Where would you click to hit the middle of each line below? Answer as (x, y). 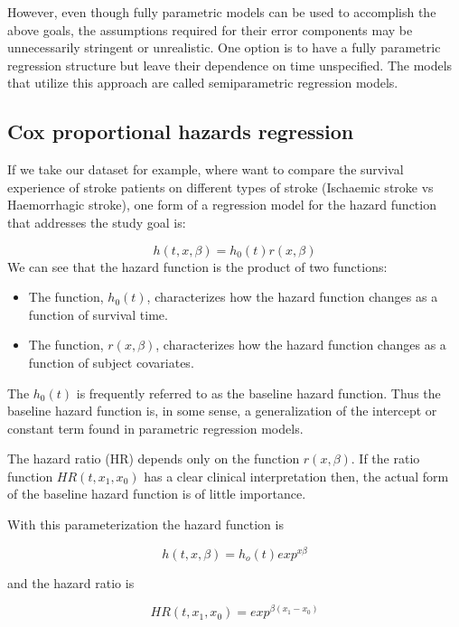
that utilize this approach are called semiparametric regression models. (203, 83)
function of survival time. (98, 314)
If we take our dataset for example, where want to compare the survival (206, 169)
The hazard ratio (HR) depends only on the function (154, 459)
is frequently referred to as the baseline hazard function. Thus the (258, 393)
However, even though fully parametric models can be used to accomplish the (222, 12)
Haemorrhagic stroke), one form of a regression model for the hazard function (222, 205)
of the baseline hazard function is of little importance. (157, 494)
